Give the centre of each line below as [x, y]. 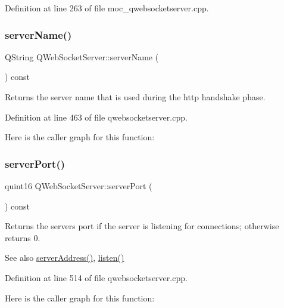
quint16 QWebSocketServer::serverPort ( [79, 186]
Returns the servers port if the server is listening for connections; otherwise [142, 226]
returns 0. [23, 237]
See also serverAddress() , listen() [65, 258]
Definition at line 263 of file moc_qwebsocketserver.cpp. [107, 8]
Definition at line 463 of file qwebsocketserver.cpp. [96, 117]
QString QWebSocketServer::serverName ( [82, 56]
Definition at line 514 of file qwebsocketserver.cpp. [96, 277]
